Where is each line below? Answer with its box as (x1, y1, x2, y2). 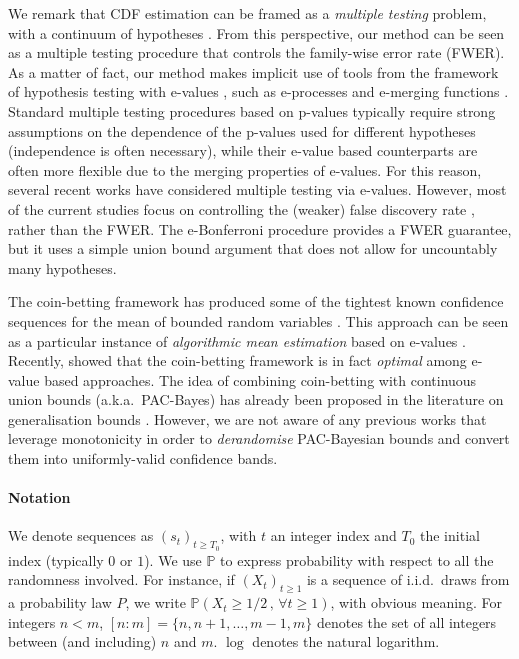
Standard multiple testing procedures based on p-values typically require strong (8, 100, 496, 121)
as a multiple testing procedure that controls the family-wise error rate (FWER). (8, 42, 505, 63)
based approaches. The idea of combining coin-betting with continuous (44, 369, 477, 390)
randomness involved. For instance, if (8, 569, 235, 590)
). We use (144, 549, 202, 570)
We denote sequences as (8, 525, 154, 546)
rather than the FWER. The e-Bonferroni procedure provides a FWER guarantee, (8, 218, 512, 239)
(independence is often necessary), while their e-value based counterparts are (8, 140, 478, 161)
